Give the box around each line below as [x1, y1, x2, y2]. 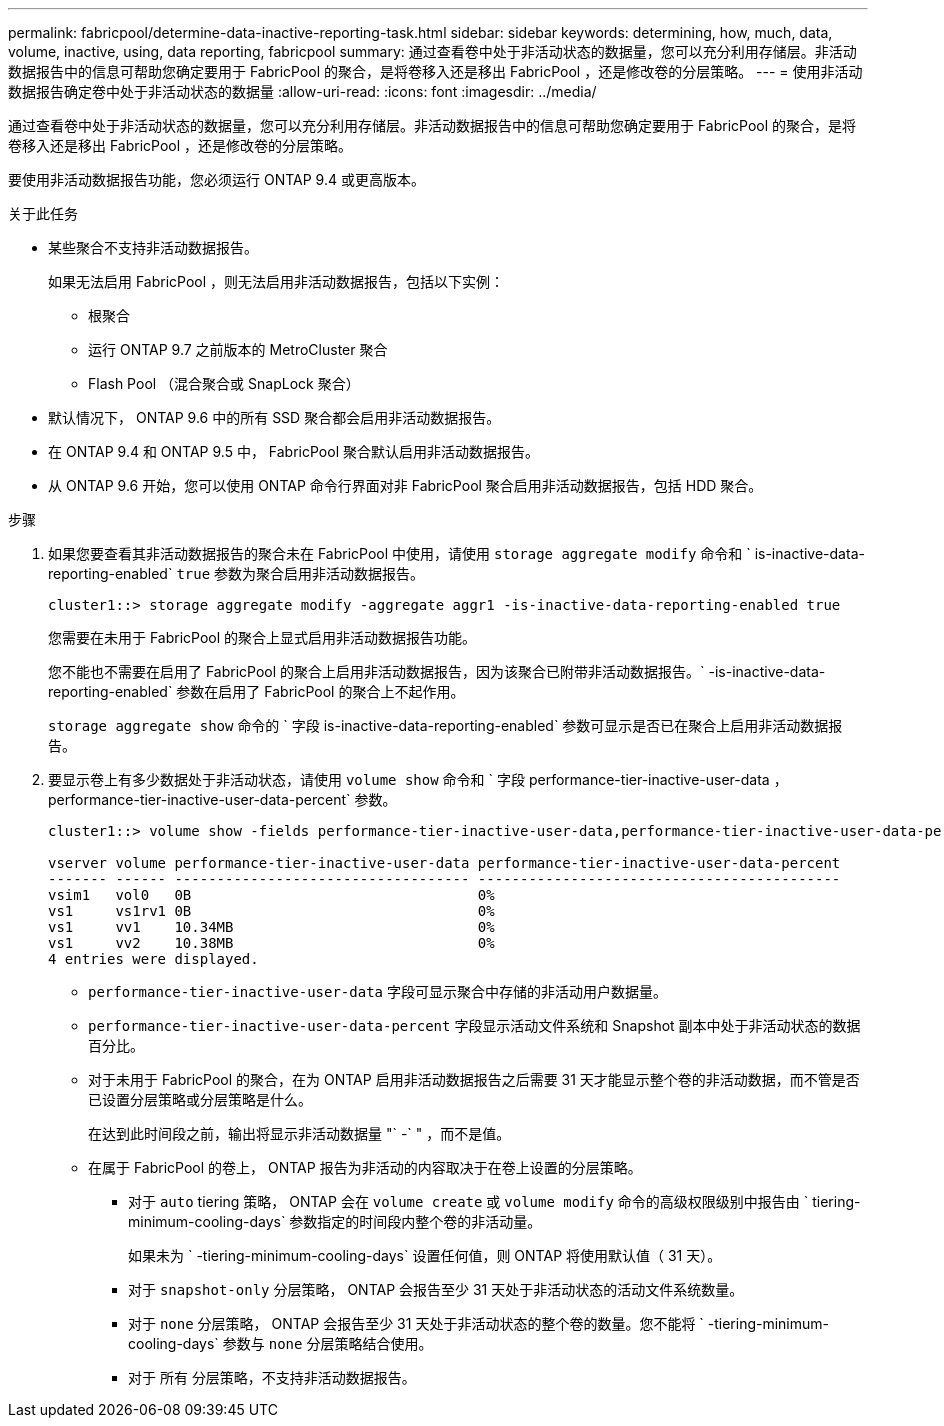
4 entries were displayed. [48, 951, 259, 967]
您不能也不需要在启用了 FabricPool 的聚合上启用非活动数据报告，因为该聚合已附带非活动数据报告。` [48, 663, 705, 680]
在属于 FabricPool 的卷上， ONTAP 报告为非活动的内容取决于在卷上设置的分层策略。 [88, 1159, 642, 1176]
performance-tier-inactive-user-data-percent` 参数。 [48, 791, 397, 808]
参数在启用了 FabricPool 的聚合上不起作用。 [176, 683, 465, 700]
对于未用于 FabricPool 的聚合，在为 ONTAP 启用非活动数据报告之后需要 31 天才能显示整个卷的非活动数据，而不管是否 [88, 1071, 860, 1088]
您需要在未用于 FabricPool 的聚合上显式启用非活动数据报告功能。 [48, 629, 477, 646]
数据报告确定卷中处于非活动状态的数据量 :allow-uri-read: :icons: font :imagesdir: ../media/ [8, 83, 597, 100]
